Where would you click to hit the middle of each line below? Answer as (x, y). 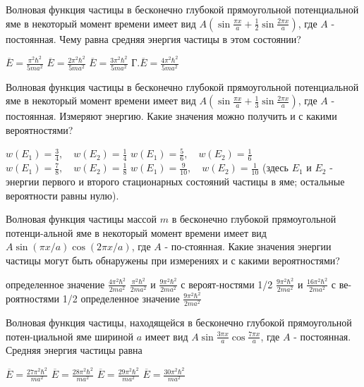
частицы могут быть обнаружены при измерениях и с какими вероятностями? (173, 260)
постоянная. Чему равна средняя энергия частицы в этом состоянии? (153, 38)
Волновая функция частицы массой (81, 219)
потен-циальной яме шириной (70, 336)
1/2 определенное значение (121, 298)
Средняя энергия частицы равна (74, 350)
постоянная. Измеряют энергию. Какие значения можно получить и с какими (171, 116)
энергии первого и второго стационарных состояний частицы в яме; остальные (175, 182)
